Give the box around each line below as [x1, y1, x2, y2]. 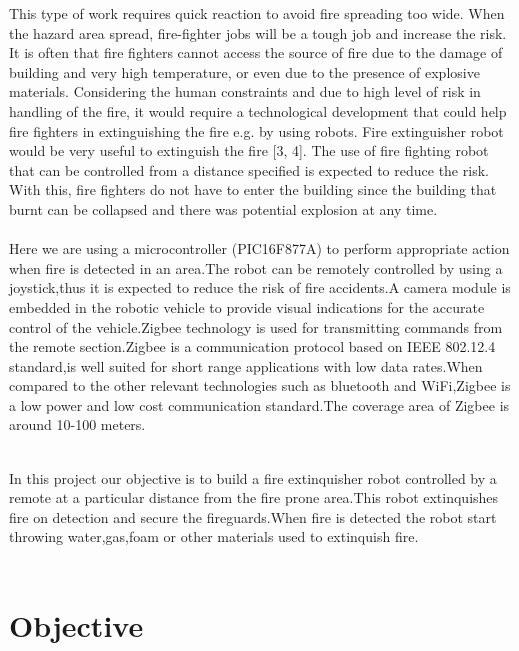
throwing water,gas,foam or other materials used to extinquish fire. [9, 526, 419, 547]
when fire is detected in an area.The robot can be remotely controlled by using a [9, 257, 503, 278]
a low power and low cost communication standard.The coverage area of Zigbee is [9, 394, 510, 415]
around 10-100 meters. [9, 414, 146, 435]
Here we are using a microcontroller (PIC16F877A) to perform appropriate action [9, 238, 510, 259]
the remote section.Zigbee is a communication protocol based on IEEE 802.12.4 [9, 336, 496, 357]
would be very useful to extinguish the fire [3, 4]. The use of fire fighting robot [9, 140, 489, 161]
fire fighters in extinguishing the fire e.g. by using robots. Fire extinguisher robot [9, 120, 504, 141]
